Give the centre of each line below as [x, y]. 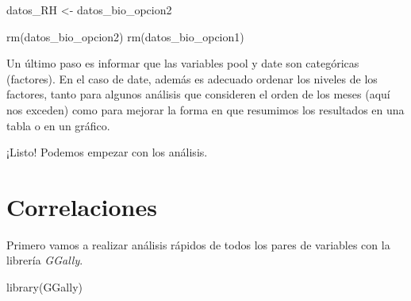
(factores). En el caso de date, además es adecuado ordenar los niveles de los [192, 78]
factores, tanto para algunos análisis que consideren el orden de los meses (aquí [198, 94]
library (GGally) [44, 287]
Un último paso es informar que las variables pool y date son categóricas [183, 63]
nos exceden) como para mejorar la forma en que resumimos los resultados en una [205, 109]
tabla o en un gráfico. [58, 125]
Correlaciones [82, 206]
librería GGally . [45, 260]
